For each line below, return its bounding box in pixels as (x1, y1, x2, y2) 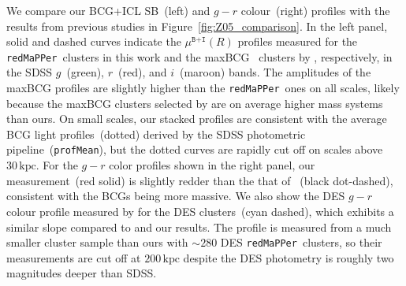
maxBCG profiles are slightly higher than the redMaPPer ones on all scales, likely (6, 80, 400, 96)
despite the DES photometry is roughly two (183, 249, 394, 266)
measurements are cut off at (6, 249, 141, 266)
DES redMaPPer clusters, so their (220, 234, 382, 251)
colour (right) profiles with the (240, 2, 390, 18)
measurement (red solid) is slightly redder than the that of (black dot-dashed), (6, 172, 393, 188)
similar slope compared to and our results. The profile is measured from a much (6, 218, 392, 235)
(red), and (117, 64, 167, 80)
